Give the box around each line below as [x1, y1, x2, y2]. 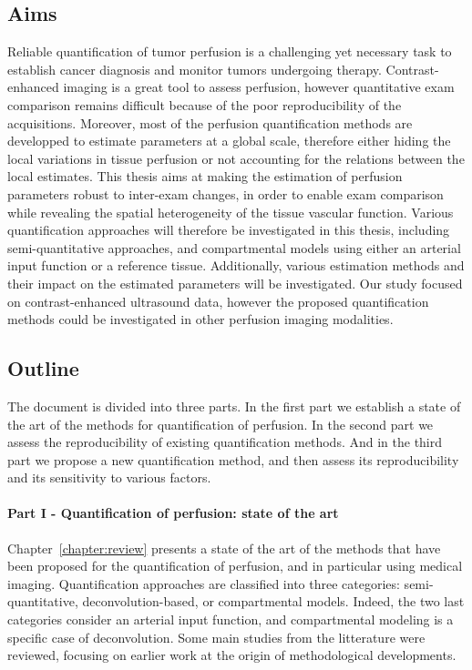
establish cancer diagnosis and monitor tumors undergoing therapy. [7, 59, 382, 78]
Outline [7, 354, 79, 382]
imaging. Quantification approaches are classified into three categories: [7, 574, 400, 593]
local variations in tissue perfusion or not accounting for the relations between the [7, 148, 465, 167]
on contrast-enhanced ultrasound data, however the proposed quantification [7, 291, 429, 310]
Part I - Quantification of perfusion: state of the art [7, 503, 339, 523]
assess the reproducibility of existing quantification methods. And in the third [7, 432, 443, 452]
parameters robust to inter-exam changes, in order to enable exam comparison [7, 184, 444, 203]
